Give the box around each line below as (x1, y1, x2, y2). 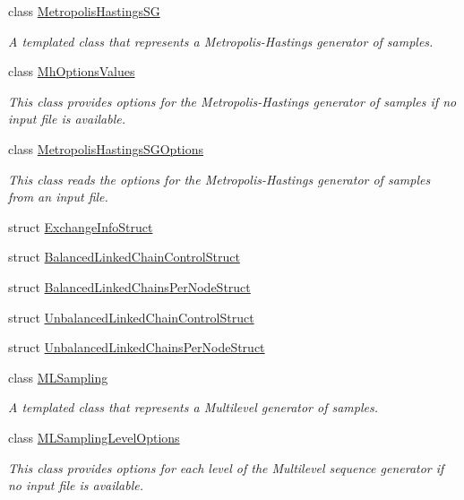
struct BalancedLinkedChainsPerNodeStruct (8, 277, 251, 296)
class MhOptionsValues (8, 62, 135, 81)
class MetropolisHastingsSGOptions (8, 139, 204, 158)
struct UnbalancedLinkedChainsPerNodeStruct (8, 338, 265, 357)
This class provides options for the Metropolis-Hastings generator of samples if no (8, 91, 457, 110)
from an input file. (8, 187, 108, 206)
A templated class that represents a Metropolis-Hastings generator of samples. (8, 31, 434, 50)
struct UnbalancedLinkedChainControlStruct (8, 307, 254, 326)
